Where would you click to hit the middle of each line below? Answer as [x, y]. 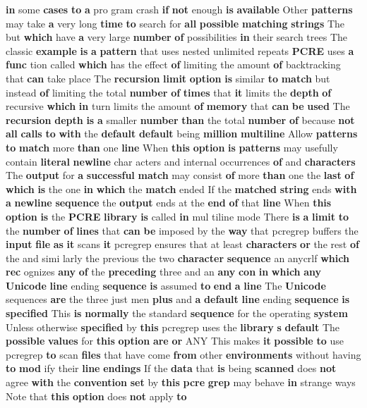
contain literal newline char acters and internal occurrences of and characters [181, 161]
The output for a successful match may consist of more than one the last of [180, 175]
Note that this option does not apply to [96, 396]
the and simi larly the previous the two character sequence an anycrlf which [178, 258]
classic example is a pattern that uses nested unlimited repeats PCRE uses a [180, 50]
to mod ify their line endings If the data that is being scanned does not [171, 368]
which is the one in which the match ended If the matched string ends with [181, 188]
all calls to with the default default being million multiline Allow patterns [182, 134]
